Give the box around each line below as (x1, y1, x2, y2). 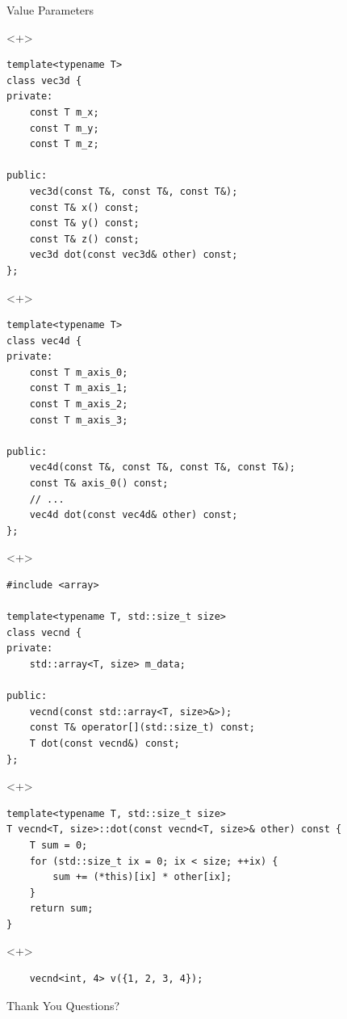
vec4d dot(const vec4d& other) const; (29, 509, 238, 521)
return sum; (29, 903, 94, 915)
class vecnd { (6, 626, 82, 638)
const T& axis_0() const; (29, 478, 169, 490)
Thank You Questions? (6, 996, 120, 1013)
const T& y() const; (29, 217, 140, 229)
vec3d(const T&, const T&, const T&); (29, 185, 238, 197)
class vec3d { (6, 74, 82, 86)
